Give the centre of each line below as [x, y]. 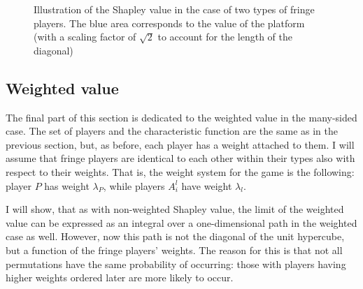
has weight [67, 185]
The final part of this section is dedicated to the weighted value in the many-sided [181, 117]
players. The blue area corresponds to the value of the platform [169, 23]
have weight [207, 185]
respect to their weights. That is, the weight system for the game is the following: [180, 171]
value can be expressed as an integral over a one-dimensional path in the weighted [181, 222]
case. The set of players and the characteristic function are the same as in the [172, 131]
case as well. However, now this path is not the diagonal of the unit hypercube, [175, 236]
